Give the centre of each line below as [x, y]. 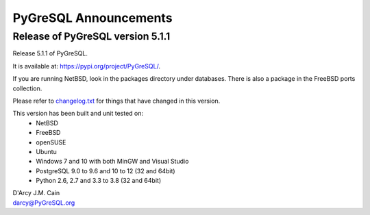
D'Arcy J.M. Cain [36, 193]
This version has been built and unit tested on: [78, 114]
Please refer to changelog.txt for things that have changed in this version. [116, 101]
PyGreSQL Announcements [92, 18]
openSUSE [51, 142]
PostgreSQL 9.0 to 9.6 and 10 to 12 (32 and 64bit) [106, 170]
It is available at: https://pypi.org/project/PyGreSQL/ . [87, 66]
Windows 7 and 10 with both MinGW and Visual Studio [112, 162]
